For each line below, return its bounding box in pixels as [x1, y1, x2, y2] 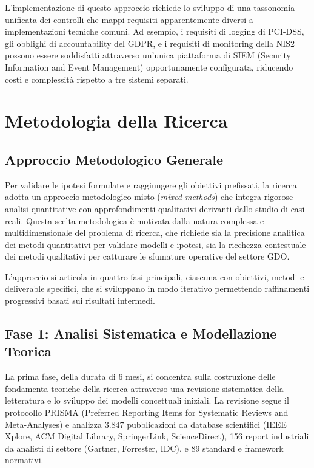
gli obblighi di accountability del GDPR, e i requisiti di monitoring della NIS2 [5, 36, 295, 49]
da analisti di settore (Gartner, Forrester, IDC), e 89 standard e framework [5, 441, 284, 454]
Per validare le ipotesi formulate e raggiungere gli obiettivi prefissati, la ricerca [5, 178, 297, 191]
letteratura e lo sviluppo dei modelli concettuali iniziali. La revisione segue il [5, 394, 289, 407]
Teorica [5, 342, 52, 360]
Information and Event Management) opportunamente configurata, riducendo [5, 60, 293, 73]
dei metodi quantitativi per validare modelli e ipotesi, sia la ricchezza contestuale [5, 238, 306, 250]
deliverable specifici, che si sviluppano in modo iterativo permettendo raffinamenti [5, 282, 310, 295]
